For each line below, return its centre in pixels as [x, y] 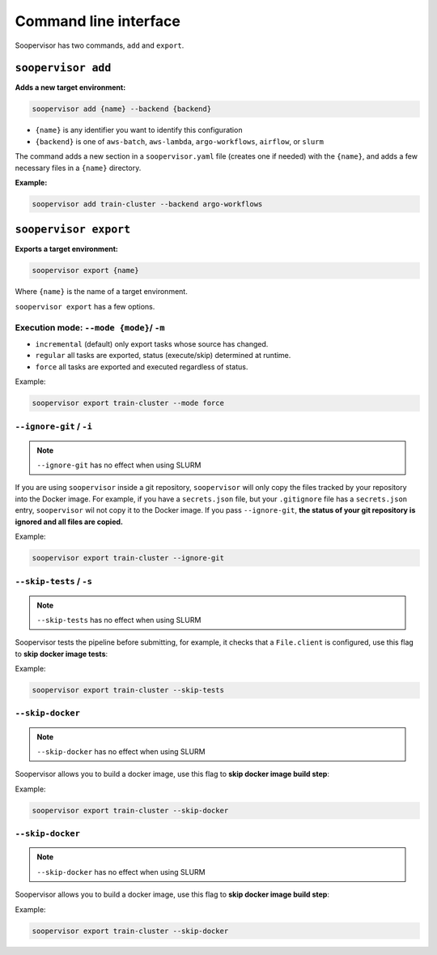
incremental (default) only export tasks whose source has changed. [152, 343]
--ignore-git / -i [54, 427]
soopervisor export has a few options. [85, 306]
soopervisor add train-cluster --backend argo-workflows [147, 204]
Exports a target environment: [67, 249]
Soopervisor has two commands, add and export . [100, 45]
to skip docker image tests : [62, 654]
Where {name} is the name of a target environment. [101, 292]
